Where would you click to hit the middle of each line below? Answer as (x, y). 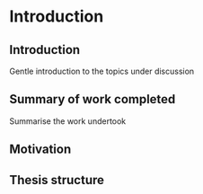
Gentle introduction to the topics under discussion (102, 71)
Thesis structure (57, 180)
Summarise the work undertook (68, 121)
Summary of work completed (93, 99)
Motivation (40, 150)
